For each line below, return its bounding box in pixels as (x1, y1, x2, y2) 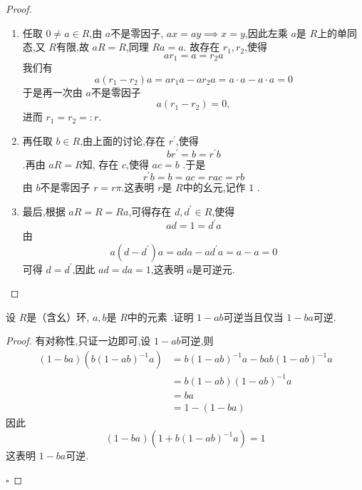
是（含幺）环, (26, 309, 90, 324)
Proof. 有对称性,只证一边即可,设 (6, 333, 151, 348)
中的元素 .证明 (127, 309, 194, 324)
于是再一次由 (22, 84, 83, 99)
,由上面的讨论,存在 (80, 133, 166, 148)
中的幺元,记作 (182, 180, 246, 195)
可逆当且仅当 (223, 309, 284, 324)
